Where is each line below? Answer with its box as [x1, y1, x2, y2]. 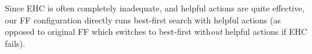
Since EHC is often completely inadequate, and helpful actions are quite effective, [5, 2, 305, 14]
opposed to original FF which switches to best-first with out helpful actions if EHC [5, 25, 307, 38]
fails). [5, 37, 25, 49]
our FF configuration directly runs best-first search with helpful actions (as [5, 13, 281, 26]
